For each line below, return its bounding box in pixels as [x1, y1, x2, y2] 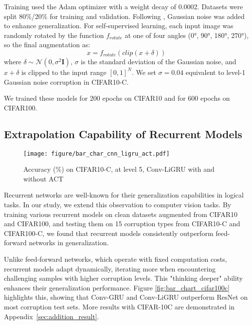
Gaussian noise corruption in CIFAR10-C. [4, 76, 129, 87]
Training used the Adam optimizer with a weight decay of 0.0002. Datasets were [4, 1, 243, 11]
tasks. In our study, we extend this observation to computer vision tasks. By [4, 199, 232, 209]
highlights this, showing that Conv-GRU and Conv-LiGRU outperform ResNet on [4, 292, 248, 302]
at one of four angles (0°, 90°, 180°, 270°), [125, 30, 249, 40]
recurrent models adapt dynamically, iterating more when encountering [4, 263, 216, 273]
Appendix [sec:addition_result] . [4, 311, 99, 321]
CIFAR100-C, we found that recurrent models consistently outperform [4, 228, 214, 238]
